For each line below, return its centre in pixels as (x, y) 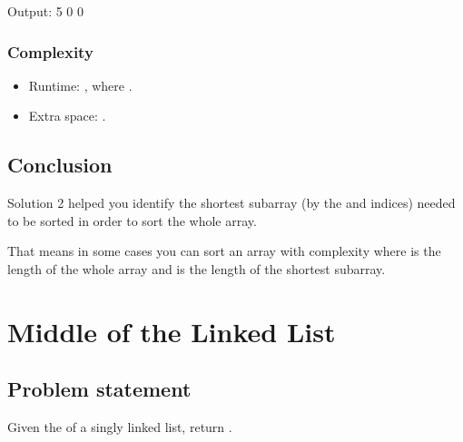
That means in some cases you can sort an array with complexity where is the (224, 251)
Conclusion (60, 165)
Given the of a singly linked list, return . (120, 427)
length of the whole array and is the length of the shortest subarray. (197, 268)
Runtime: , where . (80, 85)
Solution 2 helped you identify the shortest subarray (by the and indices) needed (231, 203)
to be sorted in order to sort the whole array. (132, 220)
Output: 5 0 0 (46, 11)
